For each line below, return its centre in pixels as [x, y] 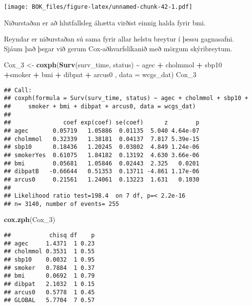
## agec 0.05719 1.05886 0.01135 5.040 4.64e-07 [102, 131]
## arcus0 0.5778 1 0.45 [49, 292]
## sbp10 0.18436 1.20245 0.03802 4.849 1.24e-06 [102, 147]
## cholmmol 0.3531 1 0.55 [49, 252]
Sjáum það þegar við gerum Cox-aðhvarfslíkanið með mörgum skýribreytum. [118, 48]
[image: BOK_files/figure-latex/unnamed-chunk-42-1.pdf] [98, 7]
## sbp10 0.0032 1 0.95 [49, 260]
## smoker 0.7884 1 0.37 [49, 268]
